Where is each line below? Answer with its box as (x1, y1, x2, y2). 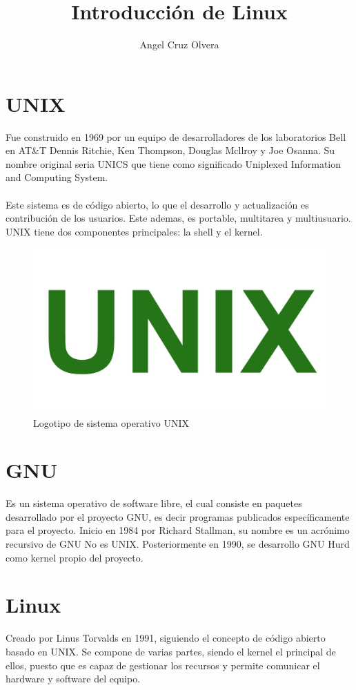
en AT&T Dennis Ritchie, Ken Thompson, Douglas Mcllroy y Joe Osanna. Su (6, 143, 335, 157)
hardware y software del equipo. (6, 671, 141, 686)
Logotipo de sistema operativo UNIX (33, 415, 189, 430)
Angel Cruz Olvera (139, 37, 219, 52)
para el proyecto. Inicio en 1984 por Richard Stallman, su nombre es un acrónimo (6, 523, 350, 537)
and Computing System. (6, 170, 108, 184)
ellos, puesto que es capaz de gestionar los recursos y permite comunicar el (6, 658, 320, 672)
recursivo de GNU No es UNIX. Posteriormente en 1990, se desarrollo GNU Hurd (6, 537, 350, 550)
